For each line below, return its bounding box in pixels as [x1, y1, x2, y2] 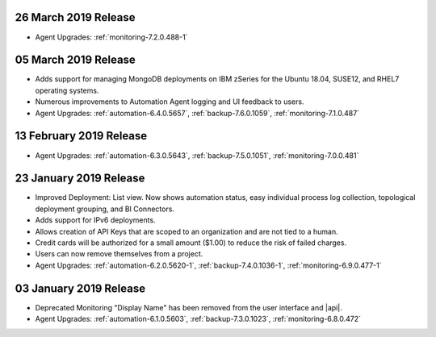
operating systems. [35, 85, 99, 95]
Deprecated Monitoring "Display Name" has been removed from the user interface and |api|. [35, 302, 342, 312]
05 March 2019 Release [15, 53, 136, 67]
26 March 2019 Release [15, 10, 136, 24]
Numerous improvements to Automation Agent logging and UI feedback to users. [35, 97, 304, 106]
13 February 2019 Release [15, 129, 148, 143]
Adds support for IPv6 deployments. [35, 215, 157, 225]
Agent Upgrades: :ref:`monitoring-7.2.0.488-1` [35, 32, 188, 42]
